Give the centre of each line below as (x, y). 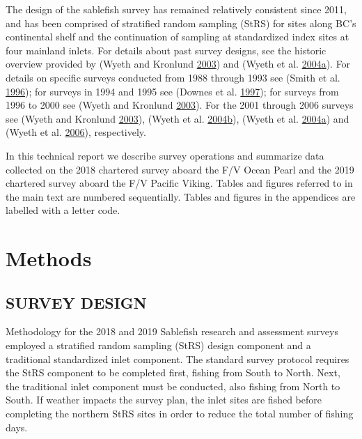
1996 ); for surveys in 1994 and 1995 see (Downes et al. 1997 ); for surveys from (172, 91)
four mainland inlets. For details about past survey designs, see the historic (166, 50)
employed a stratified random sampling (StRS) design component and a (158, 345)
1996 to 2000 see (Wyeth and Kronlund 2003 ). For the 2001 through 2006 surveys (180, 105)
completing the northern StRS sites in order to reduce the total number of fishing (180, 414)
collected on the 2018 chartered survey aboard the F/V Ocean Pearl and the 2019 (180, 169)
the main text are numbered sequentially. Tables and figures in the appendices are (181, 196)
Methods (49, 258)
